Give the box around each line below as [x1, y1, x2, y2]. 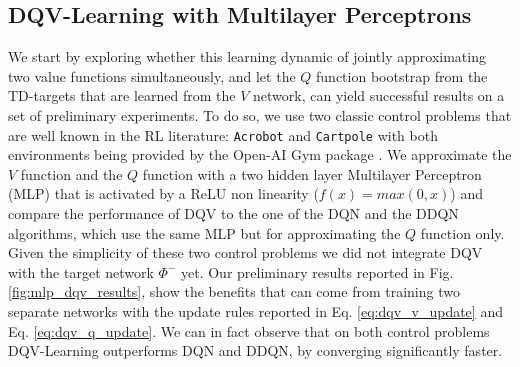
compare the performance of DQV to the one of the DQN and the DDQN [8, 203, 459, 224]
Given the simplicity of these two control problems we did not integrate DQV [8, 242, 483, 263]
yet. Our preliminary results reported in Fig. [180, 261, 454, 282]
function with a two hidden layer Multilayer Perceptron [142, 163, 482, 184]
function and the [20, 163, 123, 184]
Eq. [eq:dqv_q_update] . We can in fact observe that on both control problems [8, 320, 490, 341]
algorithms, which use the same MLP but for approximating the [8, 222, 401, 243]
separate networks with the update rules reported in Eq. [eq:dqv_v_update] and [8, 300, 503, 321]
